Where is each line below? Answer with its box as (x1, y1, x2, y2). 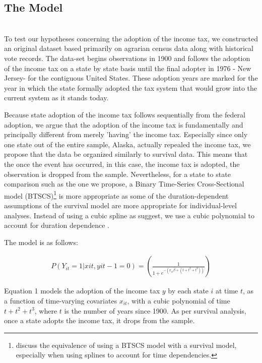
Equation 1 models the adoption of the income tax (4, 285, 160, 296)
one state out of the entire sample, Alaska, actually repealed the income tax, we (4, 139, 251, 149)
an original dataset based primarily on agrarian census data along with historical (4, 43, 253, 53)
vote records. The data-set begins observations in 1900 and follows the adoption (4, 52, 250, 63)
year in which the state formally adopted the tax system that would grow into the (4, 82, 257, 93)
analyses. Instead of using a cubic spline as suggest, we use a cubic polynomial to (4, 210, 254, 220)
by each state (168, 285, 209, 296)
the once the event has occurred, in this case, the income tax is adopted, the (4, 158, 240, 169)
